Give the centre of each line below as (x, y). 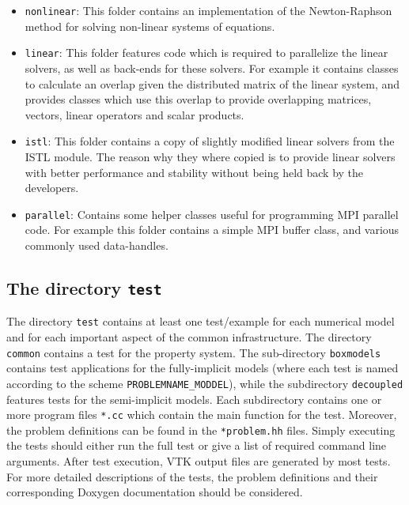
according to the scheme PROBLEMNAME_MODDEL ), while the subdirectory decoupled (205, 383)
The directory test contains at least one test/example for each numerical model (201, 321)
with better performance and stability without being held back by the (194, 172)
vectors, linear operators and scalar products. (134, 114)
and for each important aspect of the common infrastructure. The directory (189, 337)
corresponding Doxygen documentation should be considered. (155, 492)
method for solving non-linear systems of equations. (150, 26)
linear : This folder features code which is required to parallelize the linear (206, 53)
